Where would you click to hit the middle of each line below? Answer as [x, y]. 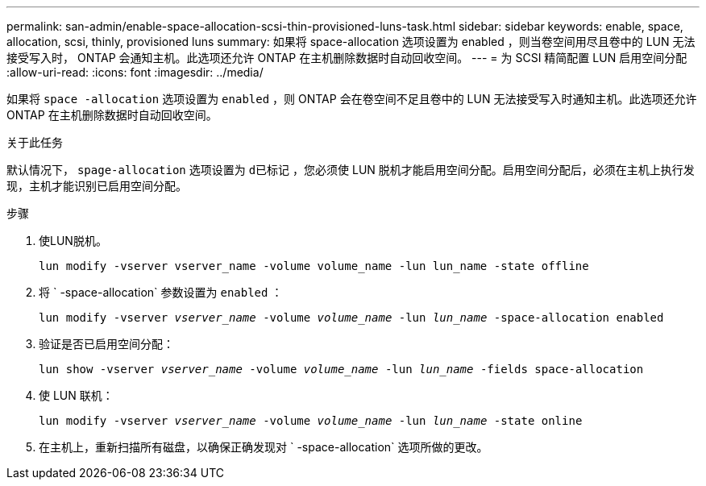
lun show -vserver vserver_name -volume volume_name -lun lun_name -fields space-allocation [341, 369]
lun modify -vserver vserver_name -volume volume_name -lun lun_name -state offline [314, 266]
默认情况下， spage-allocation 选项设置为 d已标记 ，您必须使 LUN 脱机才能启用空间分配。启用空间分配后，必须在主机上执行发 [351, 170]
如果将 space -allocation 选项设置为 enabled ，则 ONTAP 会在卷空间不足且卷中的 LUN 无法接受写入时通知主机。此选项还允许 [352, 99]
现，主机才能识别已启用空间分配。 [97, 186]
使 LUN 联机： [76, 395]
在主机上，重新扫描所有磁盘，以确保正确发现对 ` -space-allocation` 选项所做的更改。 [264, 447]
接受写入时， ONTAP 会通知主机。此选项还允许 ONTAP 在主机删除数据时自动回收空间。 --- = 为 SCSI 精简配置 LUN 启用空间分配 [347, 58]
